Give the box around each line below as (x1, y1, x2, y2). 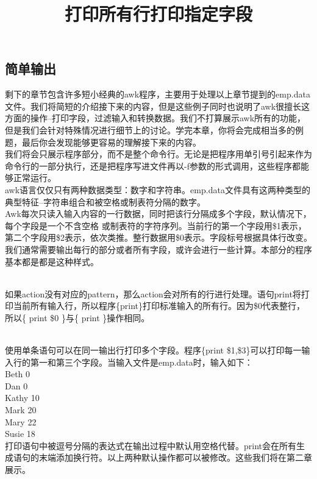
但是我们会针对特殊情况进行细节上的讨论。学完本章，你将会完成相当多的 (5, 123, 295, 136)
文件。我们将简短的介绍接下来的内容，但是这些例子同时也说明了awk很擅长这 (5, 99, 310, 112)
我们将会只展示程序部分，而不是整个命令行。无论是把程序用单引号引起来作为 (5, 147, 312, 160)
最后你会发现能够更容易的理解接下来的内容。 (21, 135, 201, 148)
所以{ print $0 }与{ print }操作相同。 (5, 311, 150, 324)
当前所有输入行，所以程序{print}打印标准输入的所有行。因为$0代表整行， (13, 299, 305, 312)
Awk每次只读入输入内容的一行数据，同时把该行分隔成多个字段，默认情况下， (5, 207, 312, 220)
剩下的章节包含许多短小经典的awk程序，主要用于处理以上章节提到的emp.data (5, 88, 310, 101)
